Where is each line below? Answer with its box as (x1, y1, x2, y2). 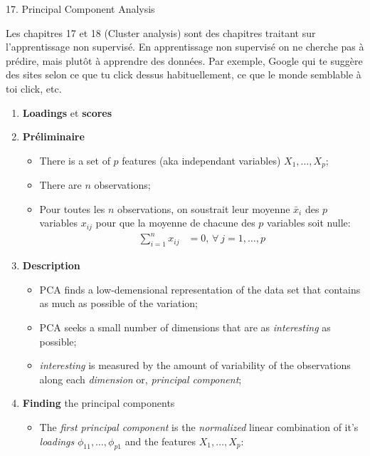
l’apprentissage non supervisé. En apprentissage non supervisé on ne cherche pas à (6, 39, 364, 54)
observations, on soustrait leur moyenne (117, 201, 290, 216)
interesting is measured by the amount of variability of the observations (39, 358, 351, 373)
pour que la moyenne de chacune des (95, 215, 255, 230)
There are (39, 177, 82, 192)
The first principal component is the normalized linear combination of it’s (39, 419, 359, 434)
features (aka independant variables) (122, 152, 281, 167)
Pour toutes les (39, 201, 105, 216)
